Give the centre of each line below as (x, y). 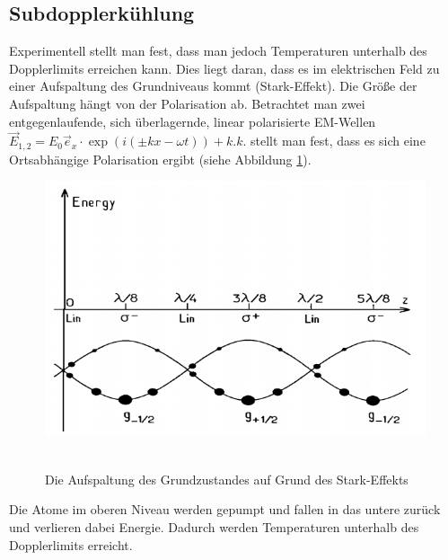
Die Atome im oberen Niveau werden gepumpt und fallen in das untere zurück (225, 509)
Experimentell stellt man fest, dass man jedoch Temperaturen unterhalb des (218, 51)
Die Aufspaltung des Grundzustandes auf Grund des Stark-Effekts (227, 479)
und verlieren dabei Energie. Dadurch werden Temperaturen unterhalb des (214, 527)
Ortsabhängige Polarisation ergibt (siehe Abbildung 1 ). (160, 159)
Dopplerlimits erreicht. (71, 544)
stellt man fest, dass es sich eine (338, 141)
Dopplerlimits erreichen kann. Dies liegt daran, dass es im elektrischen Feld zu (224, 68)
